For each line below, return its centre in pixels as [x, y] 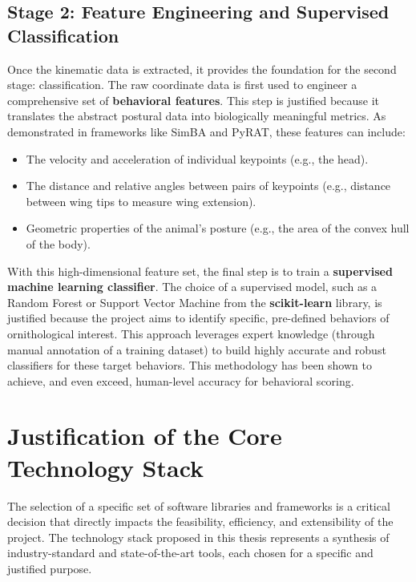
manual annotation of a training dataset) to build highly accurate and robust [197, 349]
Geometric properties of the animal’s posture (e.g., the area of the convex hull [218, 228]
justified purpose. [50, 568]
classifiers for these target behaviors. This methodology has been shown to [190, 365]
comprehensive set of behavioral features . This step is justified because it [194, 100]
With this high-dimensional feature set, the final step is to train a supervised [200, 271]
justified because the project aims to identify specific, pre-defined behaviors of [198, 318]
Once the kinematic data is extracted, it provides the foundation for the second [202, 69]
